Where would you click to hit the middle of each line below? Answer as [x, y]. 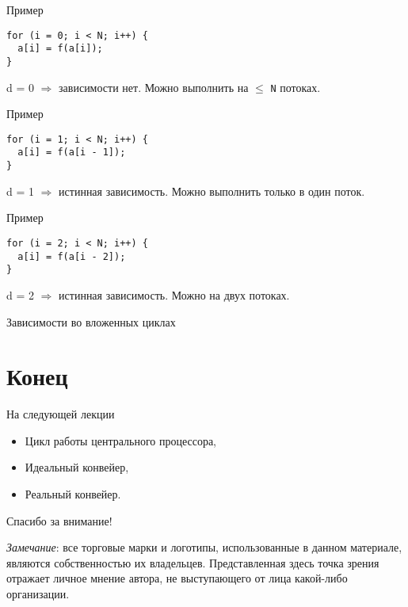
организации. [38, 594]
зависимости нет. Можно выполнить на [154, 87]
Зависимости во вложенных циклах [91, 321]
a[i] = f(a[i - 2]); [72, 256]
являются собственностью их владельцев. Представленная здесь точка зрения [193, 562]
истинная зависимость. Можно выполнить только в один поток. [212, 191]
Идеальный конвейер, [77, 467]
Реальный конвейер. [73, 494]
